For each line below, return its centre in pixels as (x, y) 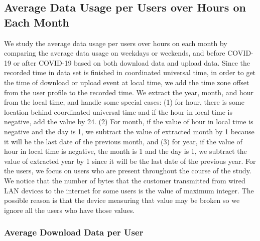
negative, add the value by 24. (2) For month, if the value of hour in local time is (129, 122)
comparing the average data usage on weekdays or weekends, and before (115, 53)
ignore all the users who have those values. (70, 210)
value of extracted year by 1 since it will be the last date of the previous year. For (130, 161)
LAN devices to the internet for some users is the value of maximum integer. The (129, 190)
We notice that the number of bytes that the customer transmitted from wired (125, 180)
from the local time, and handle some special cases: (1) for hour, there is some (124, 102)
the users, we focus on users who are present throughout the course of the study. (128, 171)
